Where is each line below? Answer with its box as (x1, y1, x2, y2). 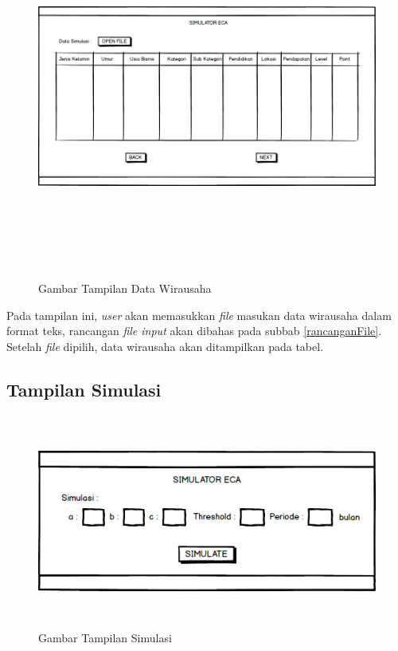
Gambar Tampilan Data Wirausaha (38, 280, 212, 297)
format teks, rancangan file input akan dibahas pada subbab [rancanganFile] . (6, 322, 382, 339)
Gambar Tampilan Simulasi (38, 629, 172, 645)
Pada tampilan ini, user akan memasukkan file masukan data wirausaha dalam (6, 306, 392, 323)
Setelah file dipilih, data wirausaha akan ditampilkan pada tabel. (6, 337, 324, 354)
